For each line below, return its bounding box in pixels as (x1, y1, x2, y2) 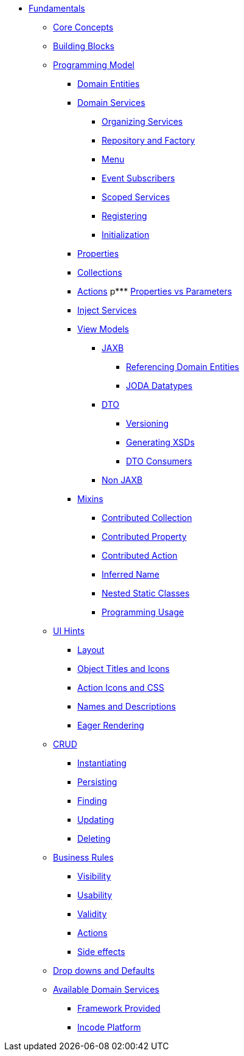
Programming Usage (102, 607, 184, 617)
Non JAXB (102, 475, 143, 485)
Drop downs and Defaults (53, 965, 155, 976)
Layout (77, 645, 105, 655)
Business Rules (53, 852, 114, 862)
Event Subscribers (102, 173, 175, 183)
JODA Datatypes (126, 380, 193, 391)
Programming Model (53, 60, 134, 70)
